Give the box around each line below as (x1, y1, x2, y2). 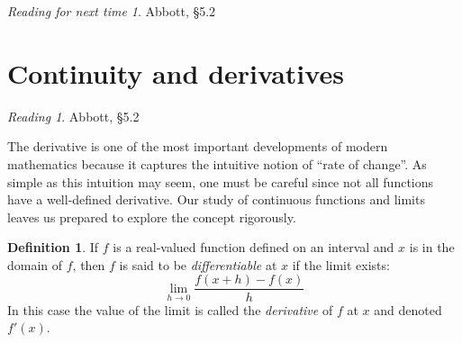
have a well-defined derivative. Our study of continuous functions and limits (7, 190, 425, 209)
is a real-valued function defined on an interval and (113, 238, 394, 257)
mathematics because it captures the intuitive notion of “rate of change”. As (7, 154, 427, 173)
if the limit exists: (292, 255, 390, 274)
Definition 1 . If (7, 238, 99, 257)
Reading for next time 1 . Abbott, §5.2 (7, 2, 216, 20)
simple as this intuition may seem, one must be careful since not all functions (7, 172, 434, 191)
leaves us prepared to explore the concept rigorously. (7, 207, 296, 226)
